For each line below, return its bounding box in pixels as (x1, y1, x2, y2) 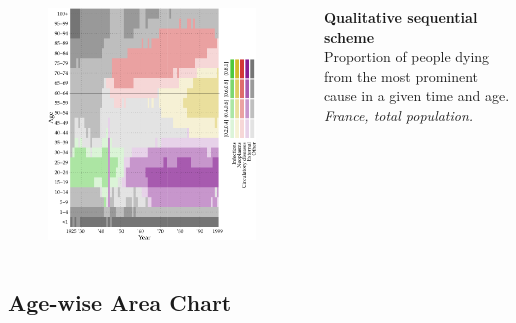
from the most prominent (323, 65, 479, 86)
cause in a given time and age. (323, 85, 510, 106)
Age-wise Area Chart (8, 286, 232, 317)
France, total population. (323, 104, 474, 125)
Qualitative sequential (323, 6, 478, 27)
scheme (323, 26, 375, 47)
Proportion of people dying (323, 46, 490, 67)
